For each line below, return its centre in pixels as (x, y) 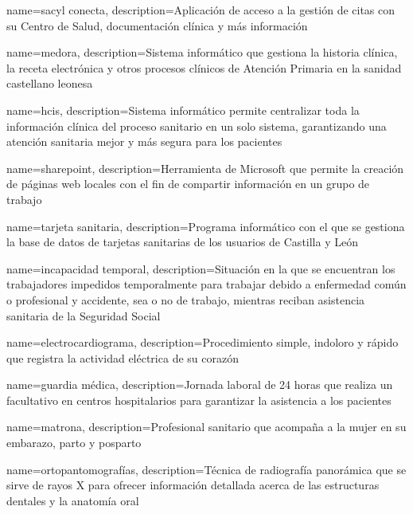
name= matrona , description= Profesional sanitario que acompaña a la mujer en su (206, 427)
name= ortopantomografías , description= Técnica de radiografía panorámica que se (206, 469)
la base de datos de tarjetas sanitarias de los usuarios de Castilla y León (182, 242)
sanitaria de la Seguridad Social (84, 315)
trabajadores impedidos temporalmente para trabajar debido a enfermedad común (206, 284)
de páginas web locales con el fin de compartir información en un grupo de (188, 184)
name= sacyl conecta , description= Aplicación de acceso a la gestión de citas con (201, 10)
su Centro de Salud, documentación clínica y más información (157, 25)
